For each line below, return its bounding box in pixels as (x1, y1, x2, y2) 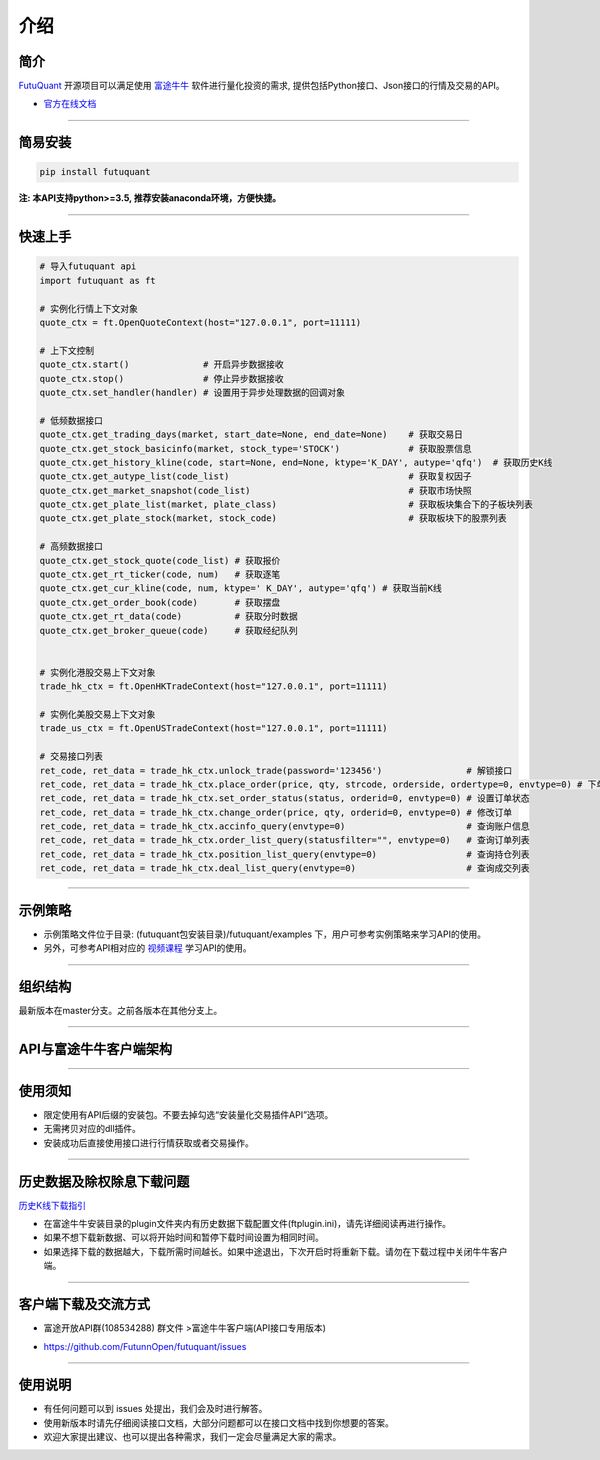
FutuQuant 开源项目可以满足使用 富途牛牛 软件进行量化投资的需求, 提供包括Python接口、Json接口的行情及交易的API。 (18, 80, 505, 92)
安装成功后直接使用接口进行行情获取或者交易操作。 (43, 1136, 254, 1149)
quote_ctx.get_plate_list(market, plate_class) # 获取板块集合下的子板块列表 (39, 499, 534, 510)
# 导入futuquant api (39, 261, 137, 272)
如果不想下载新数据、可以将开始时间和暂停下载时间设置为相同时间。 (43, 1231, 324, 1244)
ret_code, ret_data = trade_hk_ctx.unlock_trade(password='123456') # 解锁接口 (39, 765, 513, 776)
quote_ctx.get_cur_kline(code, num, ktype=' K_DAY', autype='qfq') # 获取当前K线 (39, 583, 442, 594)
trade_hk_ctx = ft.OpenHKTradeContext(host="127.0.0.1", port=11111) (39, 681, 388, 692)
